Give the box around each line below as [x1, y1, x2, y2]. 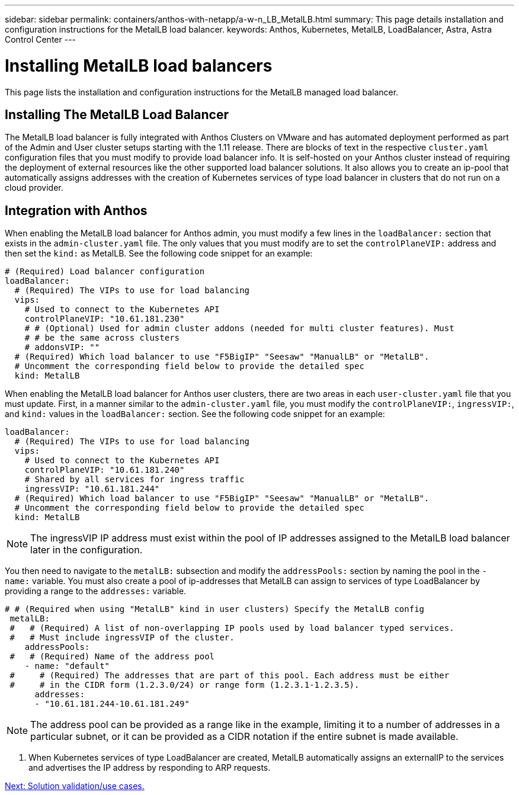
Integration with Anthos [5, 203, 148, 218]
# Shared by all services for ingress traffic [24, 475, 245, 485]
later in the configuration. [30, 544, 143, 556]
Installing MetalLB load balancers [5, 55, 273, 76]
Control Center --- [5, 34, 76, 44]
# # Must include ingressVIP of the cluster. [9, 633, 235, 643]
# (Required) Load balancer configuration [5, 267, 205, 277]
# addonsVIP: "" [24, 342, 100, 352]
